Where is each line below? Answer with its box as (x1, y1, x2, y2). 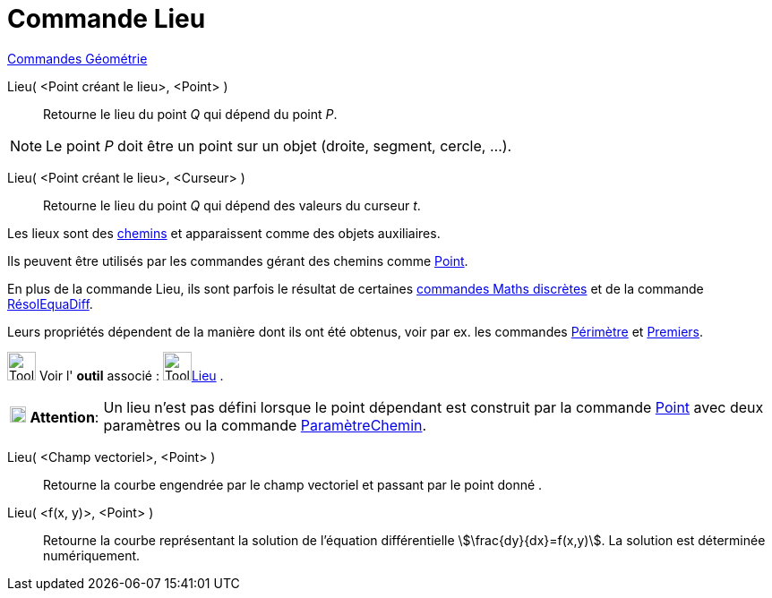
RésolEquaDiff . (7, 295, 93, 312)
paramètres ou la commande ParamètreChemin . (103, 415, 427, 434)
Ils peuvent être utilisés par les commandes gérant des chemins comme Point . (7, 252, 468, 269)
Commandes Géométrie (7, 50, 148, 66)
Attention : (30, 407, 99, 426)
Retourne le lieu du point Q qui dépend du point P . (43, 106, 338, 122)
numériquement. (43, 547, 141, 563)
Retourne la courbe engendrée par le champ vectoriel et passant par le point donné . (43, 476, 543, 492)
